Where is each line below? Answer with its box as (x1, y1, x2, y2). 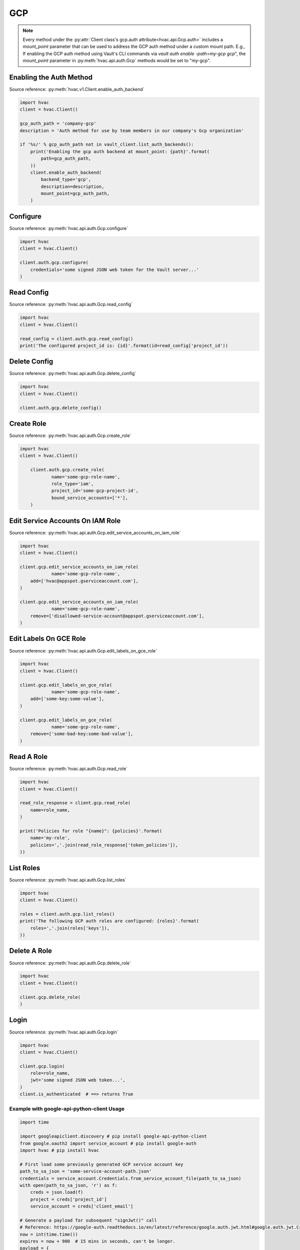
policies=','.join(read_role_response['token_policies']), (30, 842, 178, 847)
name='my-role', (30, 835, 70, 841)
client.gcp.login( (19, 1063, 65, 1069)
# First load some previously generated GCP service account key (19, 1161, 183, 1167)
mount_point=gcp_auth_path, (40, 190, 110, 196)
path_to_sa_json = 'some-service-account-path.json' (19, 1168, 152, 1174)
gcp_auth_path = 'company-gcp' (19, 120, 97, 126)
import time (19, 1119, 49, 1125)
